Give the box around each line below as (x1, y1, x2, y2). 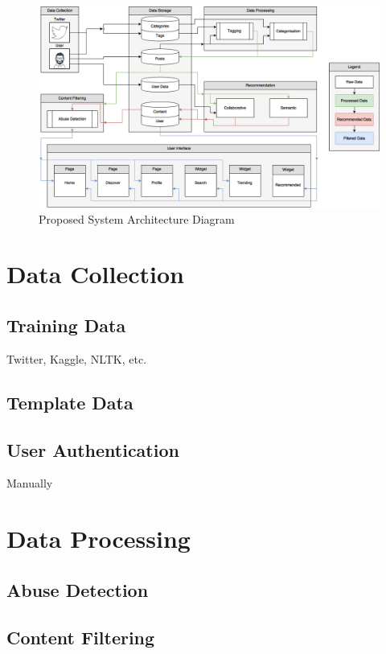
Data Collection (6, 257, 184, 290)
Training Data (6, 313, 126, 338)
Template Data (6, 389, 133, 414)
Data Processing (6, 522, 191, 555)
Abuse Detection (6, 577, 149, 602)
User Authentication (6, 437, 179, 462)
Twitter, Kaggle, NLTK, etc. (6, 350, 147, 367)
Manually (6, 475, 53, 492)
